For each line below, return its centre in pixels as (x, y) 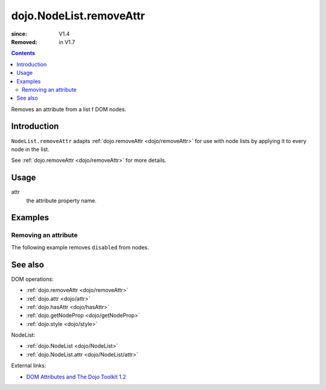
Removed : (24, 42)
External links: (29, 366)
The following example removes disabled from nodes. (80, 247)
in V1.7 (67, 42)
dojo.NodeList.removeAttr (78, 16)
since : (19, 34)
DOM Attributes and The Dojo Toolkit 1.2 (76, 377)
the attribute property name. (61, 200)
